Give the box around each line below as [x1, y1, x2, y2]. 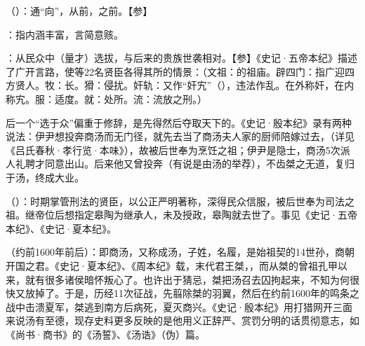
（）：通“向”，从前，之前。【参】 [6, 4, 153, 18]
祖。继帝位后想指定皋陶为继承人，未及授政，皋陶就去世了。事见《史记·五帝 [6, 207, 357, 222]
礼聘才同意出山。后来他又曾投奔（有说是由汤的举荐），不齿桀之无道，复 [15, 156, 345, 171]
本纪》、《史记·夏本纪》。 [6, 221, 117, 235]
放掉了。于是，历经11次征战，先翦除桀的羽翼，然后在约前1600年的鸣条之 [25, 286, 359, 300]
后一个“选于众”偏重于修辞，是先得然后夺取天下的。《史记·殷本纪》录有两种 [6, 115, 352, 130]
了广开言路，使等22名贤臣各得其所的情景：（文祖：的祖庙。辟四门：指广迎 [6, 64, 345, 78]
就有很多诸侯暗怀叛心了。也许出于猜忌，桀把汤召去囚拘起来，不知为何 [25, 272, 350, 286]
